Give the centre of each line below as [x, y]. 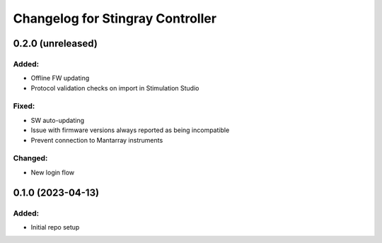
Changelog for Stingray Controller [115, 18]
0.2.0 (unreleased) [56, 43]
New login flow [52, 172]
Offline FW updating [60, 78]
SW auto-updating [58, 120]
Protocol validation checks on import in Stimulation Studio [115, 88]
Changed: [30, 158]
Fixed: [24, 106]
